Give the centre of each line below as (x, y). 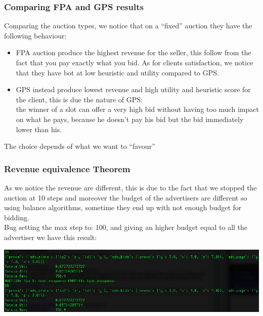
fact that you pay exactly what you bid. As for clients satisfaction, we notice (135, 62)
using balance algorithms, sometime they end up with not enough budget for (123, 207)
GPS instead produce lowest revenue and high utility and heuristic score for (133, 89)
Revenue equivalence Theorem (67, 168)
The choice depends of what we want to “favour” (80, 146)
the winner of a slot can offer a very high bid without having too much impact (137, 109)
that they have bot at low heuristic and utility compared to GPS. (117, 72)
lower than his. (39, 129)
